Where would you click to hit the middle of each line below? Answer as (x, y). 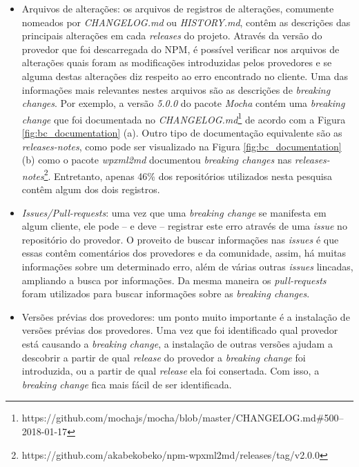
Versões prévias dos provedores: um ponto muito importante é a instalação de (186, 316)
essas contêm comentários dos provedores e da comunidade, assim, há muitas (184, 253)
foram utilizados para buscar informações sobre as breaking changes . (166, 294)
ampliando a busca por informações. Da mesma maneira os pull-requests (174, 280)
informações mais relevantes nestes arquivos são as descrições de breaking (176, 89)
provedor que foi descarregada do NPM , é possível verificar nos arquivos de (181, 49)
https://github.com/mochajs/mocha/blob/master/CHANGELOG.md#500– (183, 418)
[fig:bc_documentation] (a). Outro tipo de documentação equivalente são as (182, 132)
